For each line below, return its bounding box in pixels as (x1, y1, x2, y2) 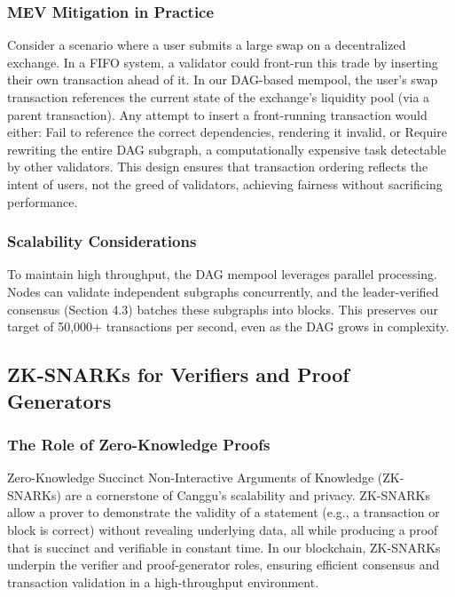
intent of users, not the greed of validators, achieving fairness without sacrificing (7, 174, 443, 193)
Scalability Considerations (7, 230, 197, 252)
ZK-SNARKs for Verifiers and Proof (7, 361, 349, 388)
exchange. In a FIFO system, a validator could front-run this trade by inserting (7, 52, 438, 71)
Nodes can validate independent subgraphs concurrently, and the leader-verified (7, 282, 439, 300)
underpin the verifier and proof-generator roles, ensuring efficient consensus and (7, 555, 440, 574)
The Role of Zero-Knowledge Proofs (7, 433, 271, 455)
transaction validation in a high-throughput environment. (7, 572, 319, 591)
